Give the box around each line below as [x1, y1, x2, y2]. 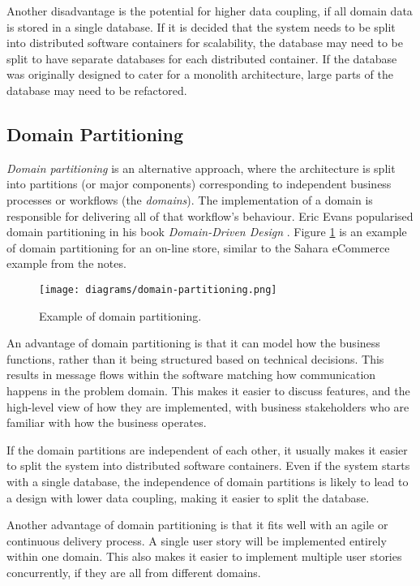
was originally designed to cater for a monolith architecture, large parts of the [6, 66, 393, 83]
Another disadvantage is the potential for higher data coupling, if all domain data [6, 2, 413, 19]
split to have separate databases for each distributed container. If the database [6, 50, 397, 67]
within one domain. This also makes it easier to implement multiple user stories [6, 548, 402, 565]
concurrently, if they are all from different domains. [6, 563, 261, 580]
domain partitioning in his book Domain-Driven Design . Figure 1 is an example [6, 223, 407, 240]
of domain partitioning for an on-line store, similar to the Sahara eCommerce [6, 239, 390, 256]
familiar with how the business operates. [6, 414, 207, 431]
